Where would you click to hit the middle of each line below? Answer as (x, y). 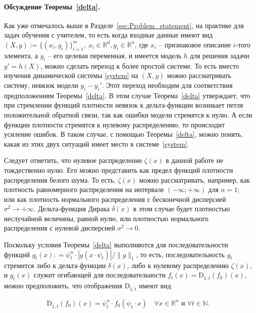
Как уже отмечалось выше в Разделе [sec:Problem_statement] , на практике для (124, 25)
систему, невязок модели (41, 85)
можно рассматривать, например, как (195, 179)
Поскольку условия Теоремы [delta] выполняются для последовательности (116, 245)
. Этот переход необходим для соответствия (167, 85)
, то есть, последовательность (180, 254)
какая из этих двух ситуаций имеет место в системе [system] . (97, 143)
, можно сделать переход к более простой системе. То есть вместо (140, 65)
